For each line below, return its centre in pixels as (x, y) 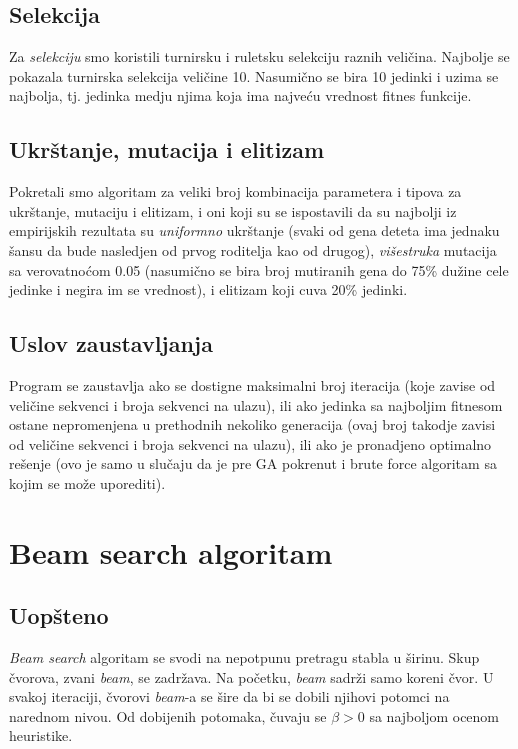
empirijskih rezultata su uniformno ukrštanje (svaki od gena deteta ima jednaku (254, 230)
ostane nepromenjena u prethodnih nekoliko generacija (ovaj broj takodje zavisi (252, 424)
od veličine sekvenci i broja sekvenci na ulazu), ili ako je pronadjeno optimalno (250, 443)
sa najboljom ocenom (434, 715)
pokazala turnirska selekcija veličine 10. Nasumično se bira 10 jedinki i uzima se (254, 75)
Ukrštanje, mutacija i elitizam (166, 149)
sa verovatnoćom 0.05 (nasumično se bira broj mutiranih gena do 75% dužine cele (259, 269)
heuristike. (41, 735)
